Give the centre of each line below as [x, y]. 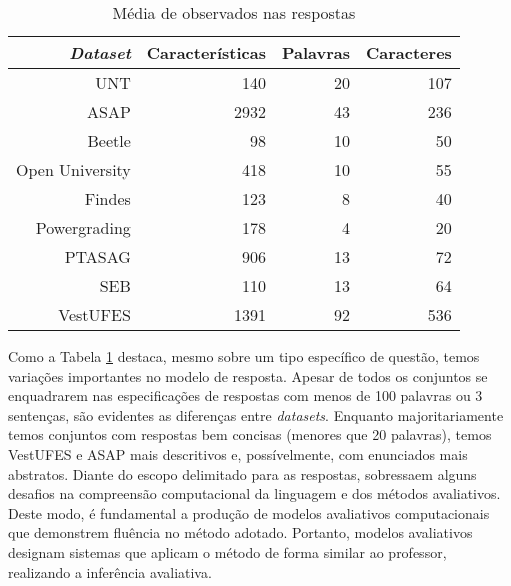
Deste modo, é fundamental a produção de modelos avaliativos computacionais [249, 512]
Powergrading [83, 227]
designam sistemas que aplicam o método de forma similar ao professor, [227, 551]
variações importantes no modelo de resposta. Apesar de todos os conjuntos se [248, 375]
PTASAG [97, 256]
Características [206, 52]
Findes [107, 198]
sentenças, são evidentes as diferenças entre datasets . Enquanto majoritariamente [256, 414]
